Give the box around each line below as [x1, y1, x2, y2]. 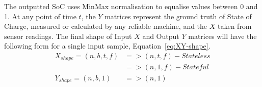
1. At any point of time [4, 11, 76, 21]
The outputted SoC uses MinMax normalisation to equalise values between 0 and [4, 1, 258, 11]
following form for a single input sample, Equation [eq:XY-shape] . [4, 40, 211, 51]
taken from [217, 21, 252, 31]
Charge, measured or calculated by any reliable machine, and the [4, 21, 207, 31]
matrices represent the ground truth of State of [104, 11, 252, 21]
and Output [142, 30, 179, 41]
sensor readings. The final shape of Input [4, 30, 132, 41]
